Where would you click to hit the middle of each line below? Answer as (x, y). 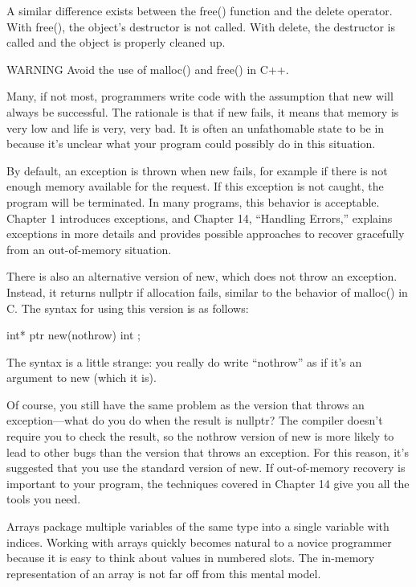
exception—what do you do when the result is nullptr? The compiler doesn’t (195, 420)
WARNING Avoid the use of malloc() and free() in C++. (148, 69)
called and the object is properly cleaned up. (116, 42)
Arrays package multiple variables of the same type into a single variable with (198, 526)
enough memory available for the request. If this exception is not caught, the (195, 186)
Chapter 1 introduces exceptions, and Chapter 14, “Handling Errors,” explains (200, 218)
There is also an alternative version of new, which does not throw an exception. (202, 276)
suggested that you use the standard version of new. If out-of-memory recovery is (206, 468)
